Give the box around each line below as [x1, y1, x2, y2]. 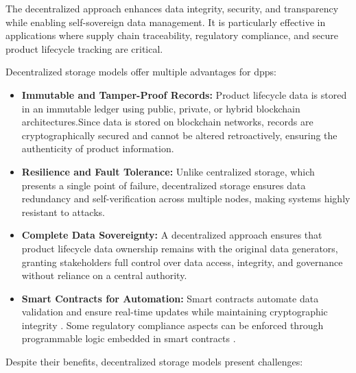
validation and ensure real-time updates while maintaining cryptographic [21, 304, 328, 319]
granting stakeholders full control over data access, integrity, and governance [21, 254, 343, 269]
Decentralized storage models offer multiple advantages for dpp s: [5, 64, 276, 79]
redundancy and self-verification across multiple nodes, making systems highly [21, 191, 351, 206]
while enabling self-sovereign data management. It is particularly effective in [5, 14, 326, 29]
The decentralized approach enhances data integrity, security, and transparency [5, 1, 339, 15]
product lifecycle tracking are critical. [5, 41, 163, 56]
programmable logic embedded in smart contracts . [21, 331, 236, 346]
